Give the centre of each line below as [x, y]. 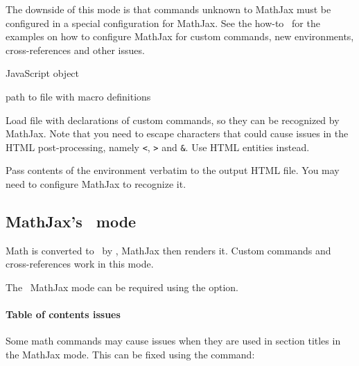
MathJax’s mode [71, 221]
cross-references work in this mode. [80, 264]
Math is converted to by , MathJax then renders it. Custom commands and [168, 250]
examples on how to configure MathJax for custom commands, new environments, [180, 36]
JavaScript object [43, 73]
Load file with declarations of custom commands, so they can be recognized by [173, 120]
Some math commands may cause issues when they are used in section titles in [173, 341]
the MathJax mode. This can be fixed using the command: [130, 354]
